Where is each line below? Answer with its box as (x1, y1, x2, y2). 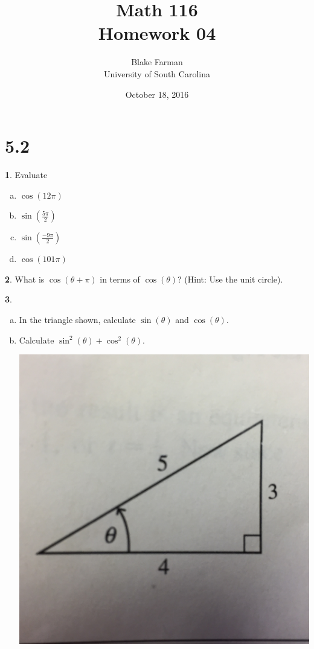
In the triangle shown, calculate (19, 313, 136, 325)
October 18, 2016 (125, 88, 189, 100)
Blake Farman (131, 56, 183, 68)
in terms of (100, 272, 140, 285)
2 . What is (5, 272, 45, 285)
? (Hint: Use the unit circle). (178, 272, 283, 285)
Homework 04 (98, 21, 216, 45)
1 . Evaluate (5, 168, 48, 181)
